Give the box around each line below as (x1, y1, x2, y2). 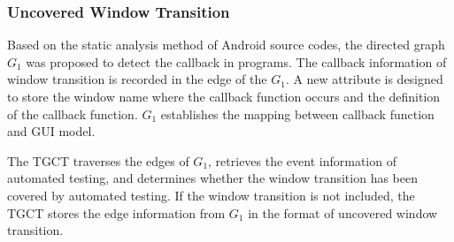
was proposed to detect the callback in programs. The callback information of (26, 52, 447, 71)
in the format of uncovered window (248, 203, 438, 222)
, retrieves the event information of (208, 151, 396, 170)
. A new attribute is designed (285, 70, 443, 88)
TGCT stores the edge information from (7, 203, 226, 222)
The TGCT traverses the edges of (7, 151, 189, 170)
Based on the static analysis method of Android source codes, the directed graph (7, 35, 445, 54)
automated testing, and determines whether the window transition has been (7, 169, 418, 187)
